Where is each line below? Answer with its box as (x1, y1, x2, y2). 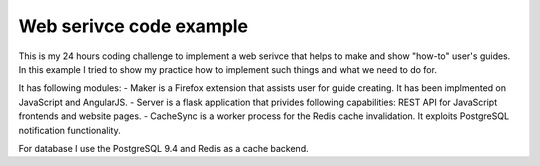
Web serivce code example (18, 15, 249, 37)
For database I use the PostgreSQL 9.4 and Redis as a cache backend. (18, 142, 309, 154)
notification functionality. (18, 124, 121, 136)
